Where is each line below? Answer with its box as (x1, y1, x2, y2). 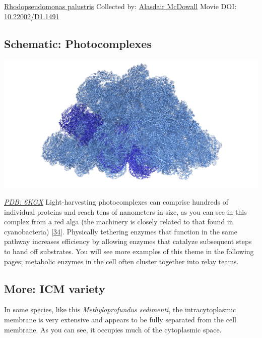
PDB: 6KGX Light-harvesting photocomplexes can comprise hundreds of (4, 196, 229, 207)
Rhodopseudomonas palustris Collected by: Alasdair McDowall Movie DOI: (4, 1, 237, 11)
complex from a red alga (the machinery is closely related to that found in (4, 216, 233, 227)
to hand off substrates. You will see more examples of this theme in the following (4, 246, 254, 256)
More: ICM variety (4, 280, 105, 296)
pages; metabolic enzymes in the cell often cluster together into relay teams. (4, 256, 239, 266)
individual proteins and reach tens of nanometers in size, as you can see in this (4, 206, 247, 217)
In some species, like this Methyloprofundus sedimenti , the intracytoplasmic (4, 304, 236, 315)
